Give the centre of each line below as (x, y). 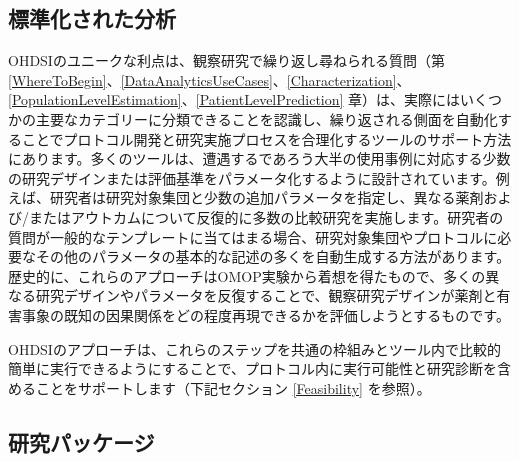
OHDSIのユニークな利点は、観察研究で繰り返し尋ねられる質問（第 (226, 60)
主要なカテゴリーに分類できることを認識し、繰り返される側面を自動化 (266, 118)
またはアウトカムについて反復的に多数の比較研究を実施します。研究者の (266, 216)
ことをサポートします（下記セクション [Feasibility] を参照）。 (233, 387)
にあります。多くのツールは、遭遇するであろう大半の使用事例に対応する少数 (259, 158)
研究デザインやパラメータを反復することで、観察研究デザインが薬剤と (266, 295)
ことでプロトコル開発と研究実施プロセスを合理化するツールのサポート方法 (266, 138)
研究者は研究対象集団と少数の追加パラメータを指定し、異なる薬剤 (266, 197)
